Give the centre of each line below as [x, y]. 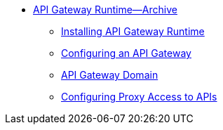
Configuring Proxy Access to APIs [139, 97]
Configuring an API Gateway [126, 53]
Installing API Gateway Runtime [133, 31]
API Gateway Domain [110, 75]
